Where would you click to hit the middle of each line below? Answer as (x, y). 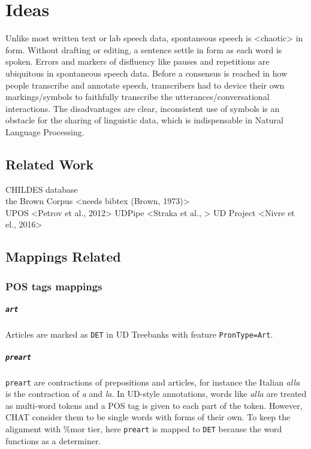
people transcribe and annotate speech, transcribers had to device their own (145, 85)
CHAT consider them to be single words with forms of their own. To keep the (148, 417)
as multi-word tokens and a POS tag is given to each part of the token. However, (154, 405)
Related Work (50, 164)
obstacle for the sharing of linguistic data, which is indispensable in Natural (144, 120)
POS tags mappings (54, 286)
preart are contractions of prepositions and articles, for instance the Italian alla (153, 382)
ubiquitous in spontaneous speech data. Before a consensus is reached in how (147, 73)
